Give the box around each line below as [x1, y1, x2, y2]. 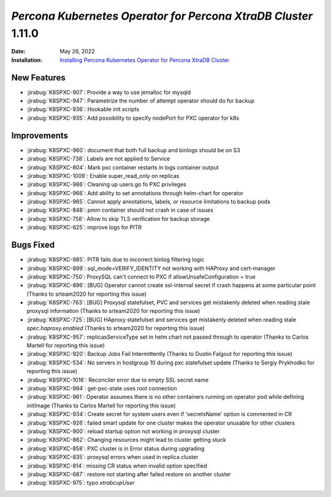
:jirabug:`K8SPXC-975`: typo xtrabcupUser [26, 479, 135, 487]
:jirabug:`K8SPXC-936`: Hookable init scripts [26, 106, 140, 113]
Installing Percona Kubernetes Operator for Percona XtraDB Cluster [59, 56, 230, 64]
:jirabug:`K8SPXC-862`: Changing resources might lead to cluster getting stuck [26, 436, 226, 444]
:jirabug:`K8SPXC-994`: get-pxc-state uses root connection [26, 385, 177, 392]
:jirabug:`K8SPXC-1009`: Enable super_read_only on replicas [26, 172, 180, 179]
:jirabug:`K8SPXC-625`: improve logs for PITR [26, 224, 142, 231]
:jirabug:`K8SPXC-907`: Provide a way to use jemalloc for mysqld [26, 88, 191, 96]
